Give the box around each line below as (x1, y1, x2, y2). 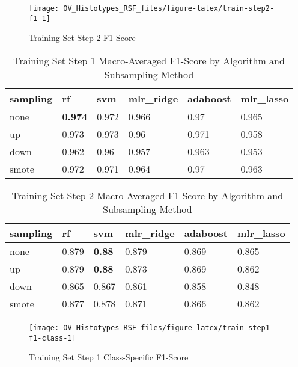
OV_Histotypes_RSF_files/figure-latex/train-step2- (63, 4, 275, 13)
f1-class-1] (29, 333, 76, 342)
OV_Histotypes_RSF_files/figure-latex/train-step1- (63, 323, 275, 332)
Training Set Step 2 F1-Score (29, 31, 136, 44)
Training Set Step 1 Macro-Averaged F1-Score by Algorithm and (13, 53, 285, 67)
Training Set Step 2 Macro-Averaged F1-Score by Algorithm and (11, 188, 284, 202)
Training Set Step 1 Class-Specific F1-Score (29, 351, 189, 363)
